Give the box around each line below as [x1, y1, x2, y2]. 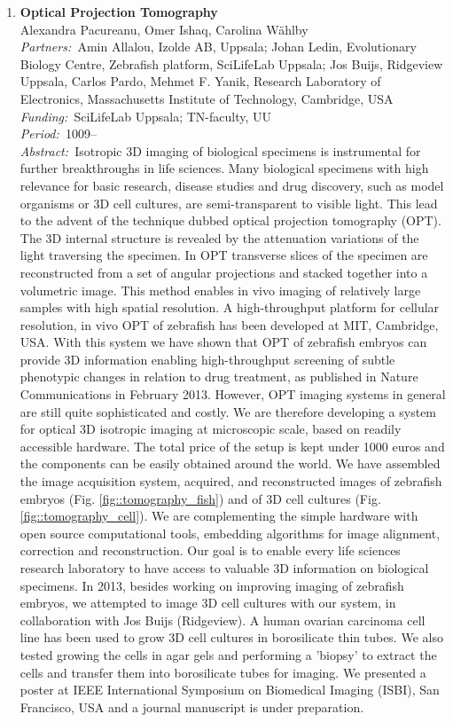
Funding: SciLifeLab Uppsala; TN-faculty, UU [20, 106, 272, 125]
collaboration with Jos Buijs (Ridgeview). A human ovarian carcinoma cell [20, 610, 426, 629]
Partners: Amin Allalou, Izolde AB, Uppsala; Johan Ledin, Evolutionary [20, 37, 417, 56]
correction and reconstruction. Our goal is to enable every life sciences [20, 541, 401, 560]
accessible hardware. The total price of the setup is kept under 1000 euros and [20, 436, 445, 455]
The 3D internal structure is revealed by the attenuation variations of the [20, 228, 419, 247]
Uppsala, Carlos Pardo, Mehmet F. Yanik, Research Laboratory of [20, 72, 381, 90]
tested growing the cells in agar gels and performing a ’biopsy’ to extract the [20, 645, 437, 663]
